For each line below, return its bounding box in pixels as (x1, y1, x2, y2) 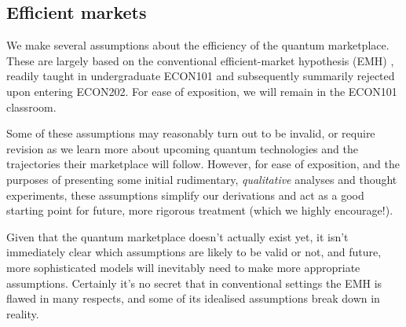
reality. (6, 305, 39, 321)
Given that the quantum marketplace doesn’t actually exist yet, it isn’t (6, 228, 349, 244)
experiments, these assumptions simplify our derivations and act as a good (6, 186, 364, 203)
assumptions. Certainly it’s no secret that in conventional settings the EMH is (6, 274, 382, 291)
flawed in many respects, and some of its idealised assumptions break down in (6, 290, 380, 307)
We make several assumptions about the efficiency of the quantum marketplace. (6, 37, 390, 53)
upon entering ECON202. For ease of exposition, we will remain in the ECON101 (6, 83, 397, 99)
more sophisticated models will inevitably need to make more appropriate (6, 259, 360, 275)
